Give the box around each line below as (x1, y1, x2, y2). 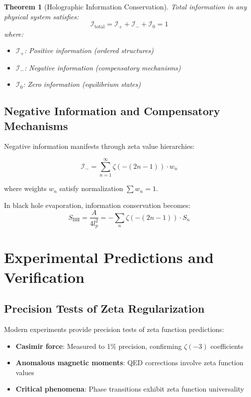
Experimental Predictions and (4, 247, 214, 267)
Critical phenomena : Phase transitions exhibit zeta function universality (15, 384, 244, 394)
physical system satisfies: (4, 11, 79, 21)
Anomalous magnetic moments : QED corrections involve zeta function (15, 357, 244, 368)
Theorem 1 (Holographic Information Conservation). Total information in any (4, 1, 247, 11)
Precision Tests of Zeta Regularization (4, 301, 205, 316)
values (15, 367, 34, 377)
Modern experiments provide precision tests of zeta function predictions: (4, 324, 224, 334)
